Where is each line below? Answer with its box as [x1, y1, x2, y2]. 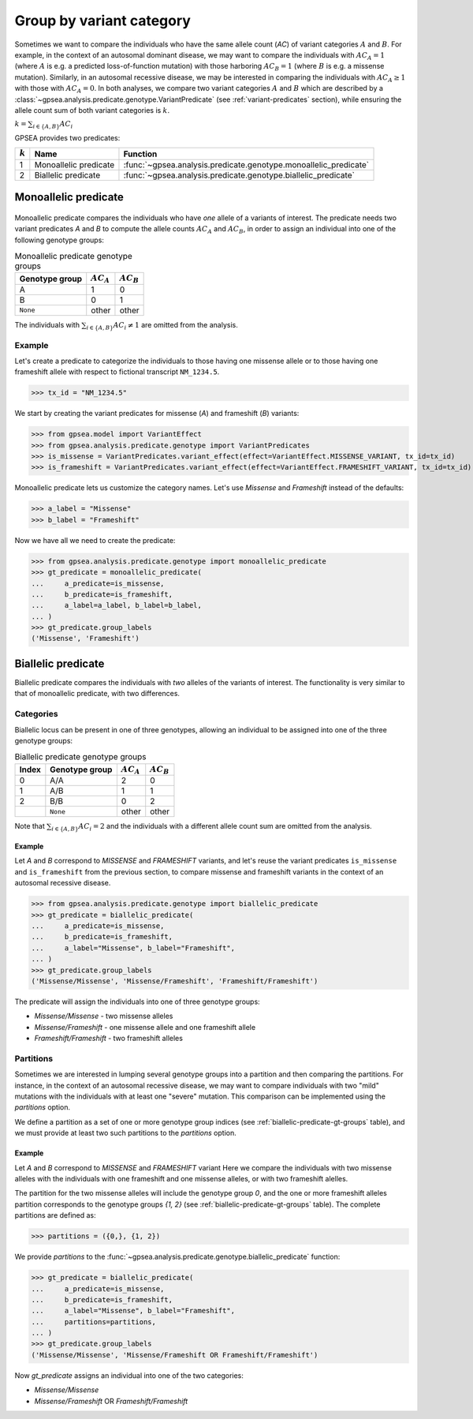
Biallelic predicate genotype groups [14, 751, 147, 762]
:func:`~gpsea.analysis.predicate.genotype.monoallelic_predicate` [123, 159, 370, 170]
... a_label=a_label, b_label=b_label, [31, 601, 203, 610]
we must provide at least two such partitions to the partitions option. [14, 1129, 236, 1138]
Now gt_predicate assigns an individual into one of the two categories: [14, 1370, 244, 1380]
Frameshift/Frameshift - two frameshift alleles [34, 1034, 183, 1043]
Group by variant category [14, 12, 191, 29]
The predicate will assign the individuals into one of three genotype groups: [14, 997, 260, 1006]
